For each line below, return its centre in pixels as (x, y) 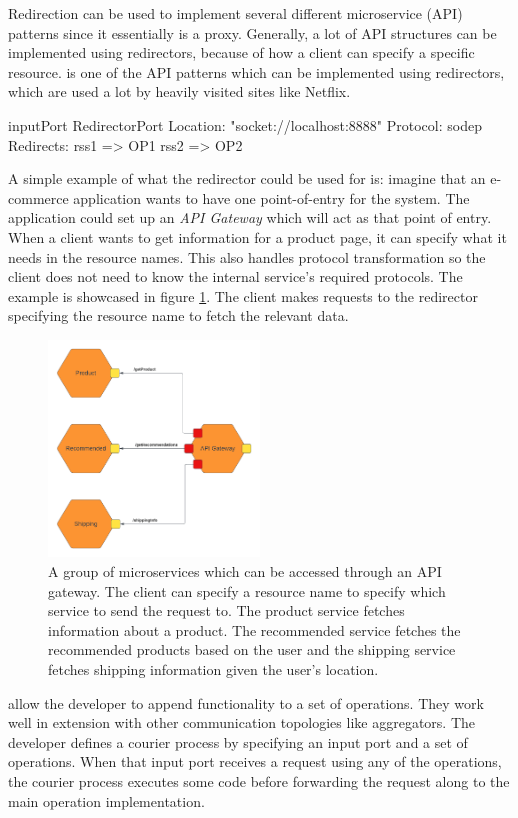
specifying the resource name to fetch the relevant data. (178, 315)
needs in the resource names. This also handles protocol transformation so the (247, 256)
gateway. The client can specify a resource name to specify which (247, 590)
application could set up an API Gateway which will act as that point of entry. (250, 217)
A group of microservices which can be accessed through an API (245, 571)
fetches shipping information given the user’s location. (213, 669)
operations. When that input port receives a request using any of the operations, (255, 761)
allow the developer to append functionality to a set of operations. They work (246, 702)
